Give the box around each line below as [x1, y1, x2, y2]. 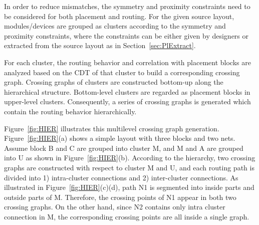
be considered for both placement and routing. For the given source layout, [4, 11, 234, 21]
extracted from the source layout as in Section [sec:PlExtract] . [4, 40, 196, 51]
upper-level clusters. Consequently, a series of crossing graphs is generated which [4, 96, 251, 107]
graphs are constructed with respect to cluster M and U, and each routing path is [4, 162, 254, 172]
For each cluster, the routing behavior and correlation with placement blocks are [4, 57, 251, 67]
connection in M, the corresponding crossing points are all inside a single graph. [4, 211, 249, 221]
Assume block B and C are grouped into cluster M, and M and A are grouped [4, 142, 243, 153]
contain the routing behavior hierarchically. [4, 106, 137, 116]
